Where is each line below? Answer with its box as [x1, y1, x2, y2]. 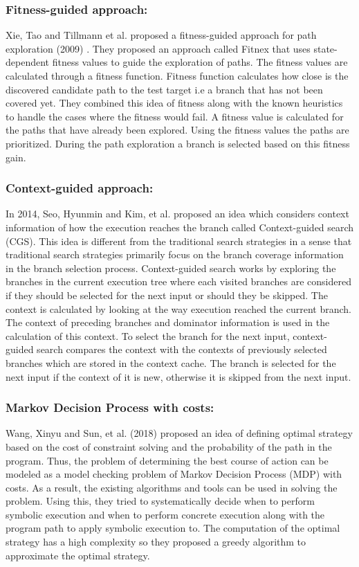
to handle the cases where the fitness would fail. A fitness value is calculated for [6, 109, 344, 123]
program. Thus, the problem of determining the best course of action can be [6, 453, 329, 467]
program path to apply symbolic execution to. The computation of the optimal [6, 521, 340, 535]
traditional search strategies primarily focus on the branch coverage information [6, 247, 344, 262]
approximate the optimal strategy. [6, 548, 150, 562]
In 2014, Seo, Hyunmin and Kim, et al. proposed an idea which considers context [6, 206, 349, 221]
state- [313, 41, 338, 55]
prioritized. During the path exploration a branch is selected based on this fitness [6, 136, 350, 150]
